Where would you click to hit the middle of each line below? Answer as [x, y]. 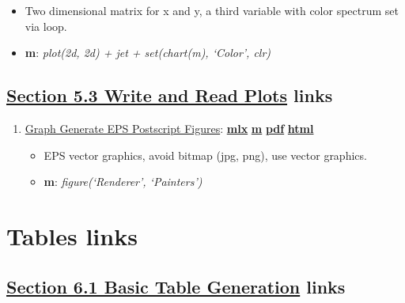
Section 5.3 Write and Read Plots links [170, 95]
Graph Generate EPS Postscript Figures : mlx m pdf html [169, 128]
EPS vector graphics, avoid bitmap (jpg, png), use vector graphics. [205, 155]
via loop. [46, 26]
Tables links [72, 235]
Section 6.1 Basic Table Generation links [176, 286]
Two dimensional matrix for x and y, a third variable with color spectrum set [212, 10]
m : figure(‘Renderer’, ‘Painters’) [123, 182]
